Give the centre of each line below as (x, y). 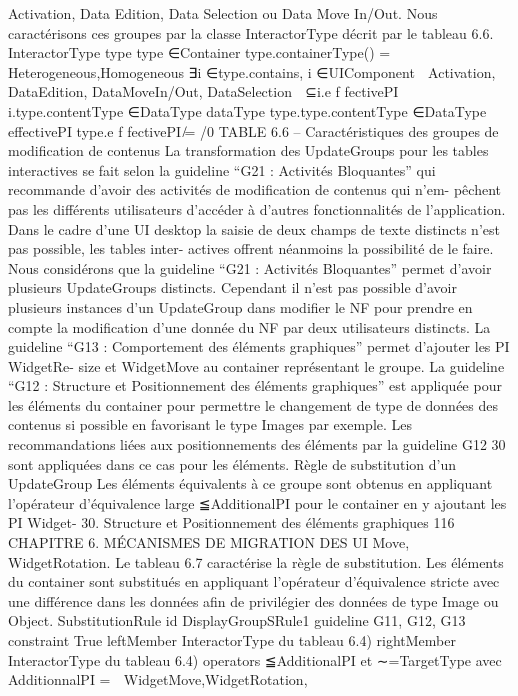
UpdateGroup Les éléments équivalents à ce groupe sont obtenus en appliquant (250, 483)
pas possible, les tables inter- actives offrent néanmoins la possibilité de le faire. (251, 248)
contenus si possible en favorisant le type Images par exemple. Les (210, 424)
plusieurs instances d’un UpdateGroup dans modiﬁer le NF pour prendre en (240, 306)
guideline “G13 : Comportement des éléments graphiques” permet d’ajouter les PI (259, 346)
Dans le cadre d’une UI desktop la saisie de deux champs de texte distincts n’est (254, 228)
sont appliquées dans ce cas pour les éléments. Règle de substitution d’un (232, 463)
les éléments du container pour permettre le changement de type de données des (253, 404)
